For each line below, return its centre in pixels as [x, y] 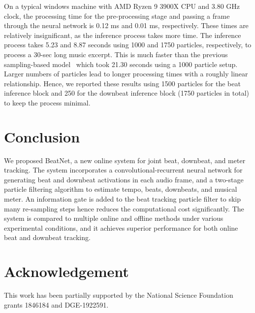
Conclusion [42, 136]
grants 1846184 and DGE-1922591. [56, 304]
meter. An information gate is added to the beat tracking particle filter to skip [123, 199]
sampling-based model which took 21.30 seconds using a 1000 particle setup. [121, 64]
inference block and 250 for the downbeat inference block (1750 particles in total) [127, 93]
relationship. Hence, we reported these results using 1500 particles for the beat [122, 83]
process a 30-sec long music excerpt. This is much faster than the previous [116, 54]
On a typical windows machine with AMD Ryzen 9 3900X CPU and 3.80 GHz [122, 6]
